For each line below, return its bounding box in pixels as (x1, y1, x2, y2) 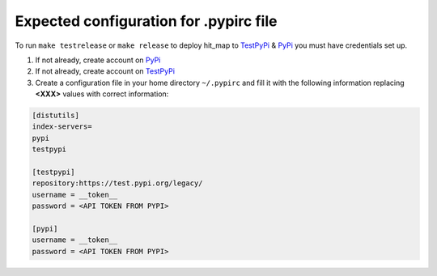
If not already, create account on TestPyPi (35, 66, 176, 76)
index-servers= (32, 122, 92, 131)
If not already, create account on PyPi (35, 55, 161, 65)
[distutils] (32, 111, 80, 121)
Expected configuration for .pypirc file (15, 12, 278, 30)
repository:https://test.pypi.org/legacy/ (32, 179, 203, 188)
